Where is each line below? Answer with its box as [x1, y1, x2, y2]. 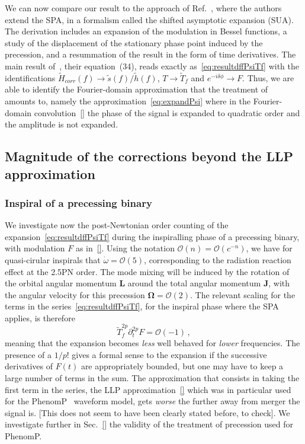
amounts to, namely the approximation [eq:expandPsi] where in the [5, 94, 251, 107]
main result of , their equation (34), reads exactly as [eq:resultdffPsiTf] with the [5, 59, 300, 72]
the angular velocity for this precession [5, 288, 145, 301]
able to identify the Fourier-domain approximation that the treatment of [5, 83, 268, 95]
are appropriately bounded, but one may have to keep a [81, 360, 284, 372]
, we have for [246, 242, 293, 254]
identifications [5, 71, 56, 84]
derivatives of [5, 360, 53, 372]
